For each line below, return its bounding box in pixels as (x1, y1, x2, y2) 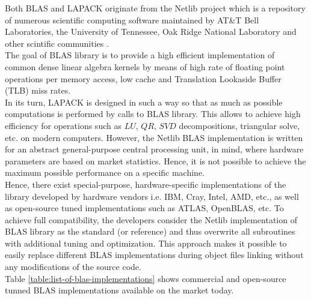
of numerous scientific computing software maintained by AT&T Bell (5, 13, 259, 26)
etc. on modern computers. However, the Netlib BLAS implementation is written (5, 131, 303, 143)
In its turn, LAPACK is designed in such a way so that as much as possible (5, 95, 283, 108)
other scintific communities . (5, 37, 109, 49)
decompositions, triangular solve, (179, 119, 300, 131)
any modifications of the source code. (5, 260, 141, 273)
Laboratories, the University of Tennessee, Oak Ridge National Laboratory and (5, 25, 297, 38)
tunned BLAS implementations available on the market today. (5, 284, 234, 296)
